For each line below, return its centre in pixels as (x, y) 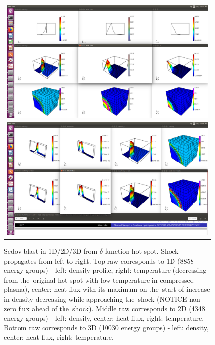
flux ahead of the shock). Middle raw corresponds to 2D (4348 (112, 308)
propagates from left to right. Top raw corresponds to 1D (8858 (99, 260)
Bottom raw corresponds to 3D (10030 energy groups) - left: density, (106, 327)
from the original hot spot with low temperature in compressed (99, 279)
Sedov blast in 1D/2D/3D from (51, 251)
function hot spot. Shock (142, 251)
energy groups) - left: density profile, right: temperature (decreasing (105, 270)
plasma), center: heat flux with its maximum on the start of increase (107, 289)
